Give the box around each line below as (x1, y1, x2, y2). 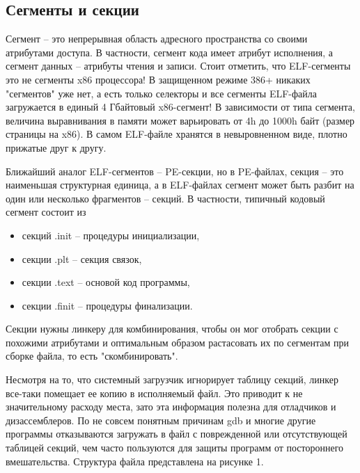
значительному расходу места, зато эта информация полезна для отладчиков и (6, 399, 336, 414)
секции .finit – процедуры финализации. (22, 298, 193, 312)
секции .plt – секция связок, (22, 251, 142, 266)
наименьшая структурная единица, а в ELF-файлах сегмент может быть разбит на (6, 177, 354, 192)
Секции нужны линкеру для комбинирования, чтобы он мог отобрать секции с (6, 321, 338, 336)
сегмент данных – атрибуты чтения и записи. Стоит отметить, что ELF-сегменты (6, 58, 351, 73)
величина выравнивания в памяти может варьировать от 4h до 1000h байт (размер (6, 113, 355, 127)
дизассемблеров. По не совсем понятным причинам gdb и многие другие (6, 412, 316, 427)
